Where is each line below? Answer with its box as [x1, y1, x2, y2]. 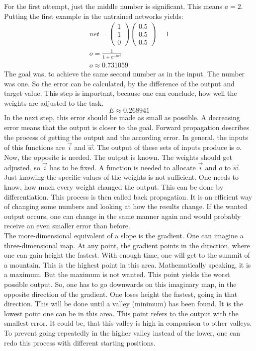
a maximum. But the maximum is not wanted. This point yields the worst [4, 269, 230, 280]
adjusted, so [4, 162, 40, 172]
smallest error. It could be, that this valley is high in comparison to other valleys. [4, 318, 252, 328]
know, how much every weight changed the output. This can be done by [4, 182, 224, 192]
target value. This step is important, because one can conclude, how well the [4, 88, 237, 98]
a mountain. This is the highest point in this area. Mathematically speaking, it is [4, 259, 251, 270]
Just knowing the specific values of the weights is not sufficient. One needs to [4, 172, 239, 182]
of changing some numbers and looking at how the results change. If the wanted [4, 201, 248, 211]
